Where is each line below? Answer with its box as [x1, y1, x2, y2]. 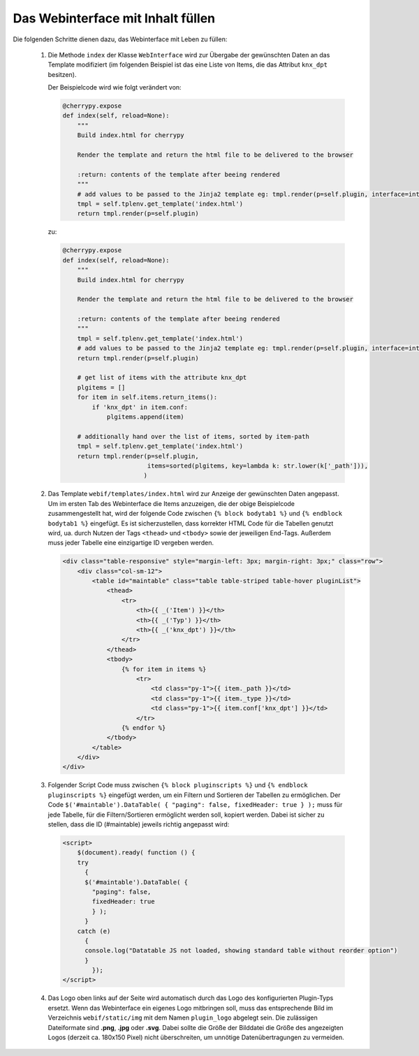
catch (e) [77, 927, 111, 935]
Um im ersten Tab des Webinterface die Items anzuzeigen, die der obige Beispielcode [47, 499, 295, 507]
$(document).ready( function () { [77, 849, 196, 857]
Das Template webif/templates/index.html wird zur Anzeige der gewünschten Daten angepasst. [47, 490, 339, 498]
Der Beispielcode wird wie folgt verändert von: [47, 83, 182, 92]
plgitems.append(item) [106, 413, 184, 421]
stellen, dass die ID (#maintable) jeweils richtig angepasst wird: [47, 820, 230, 829]
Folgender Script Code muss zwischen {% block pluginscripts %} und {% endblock [47, 781, 308, 789]
